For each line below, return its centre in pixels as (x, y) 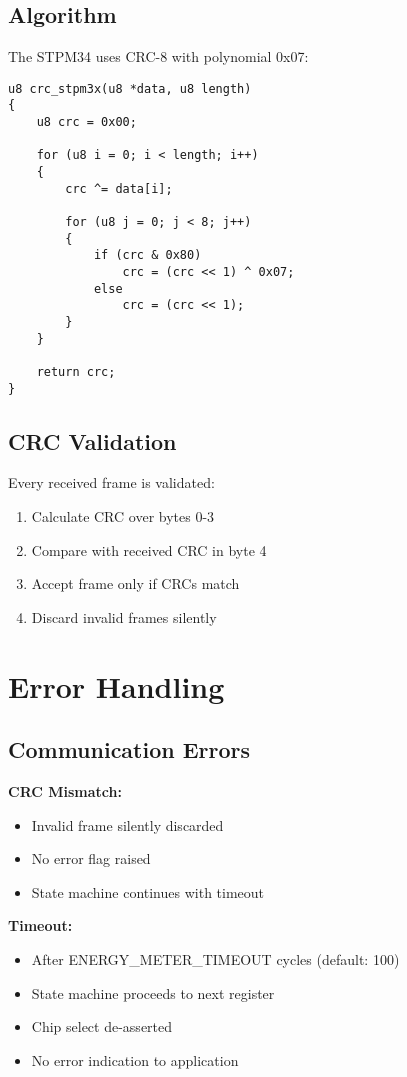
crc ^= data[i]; (119, 188)
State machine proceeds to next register (153, 992)
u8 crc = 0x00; (86, 122)
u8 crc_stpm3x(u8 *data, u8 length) (130, 88)
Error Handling (116, 685)
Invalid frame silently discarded (127, 824)
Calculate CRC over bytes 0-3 (123, 516)
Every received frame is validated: (111, 482)
